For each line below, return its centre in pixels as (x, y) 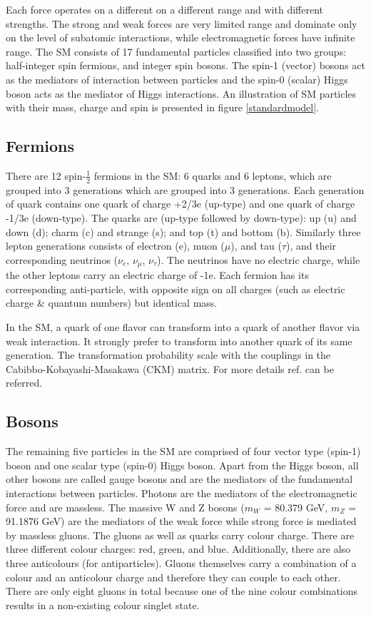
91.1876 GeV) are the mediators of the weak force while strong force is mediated (181, 521)
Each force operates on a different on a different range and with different (164, 9)
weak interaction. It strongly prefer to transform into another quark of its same (179, 341)
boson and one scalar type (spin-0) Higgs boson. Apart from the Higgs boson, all (182, 465)
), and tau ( (256, 246)
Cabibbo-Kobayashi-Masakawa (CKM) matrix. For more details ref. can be (170, 368)
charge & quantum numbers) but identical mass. (112, 303)
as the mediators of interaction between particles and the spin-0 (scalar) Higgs (177, 79)
